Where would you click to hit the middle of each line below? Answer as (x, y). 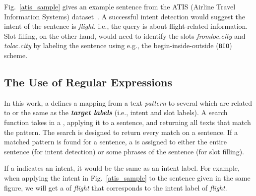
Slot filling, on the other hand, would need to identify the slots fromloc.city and (125, 35)
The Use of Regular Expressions (88, 82)
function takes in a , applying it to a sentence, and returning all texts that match (128, 122)
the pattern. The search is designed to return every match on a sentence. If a (121, 132)
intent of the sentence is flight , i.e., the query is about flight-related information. (126, 26)
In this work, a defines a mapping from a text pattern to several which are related (128, 102)
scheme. (16, 55)
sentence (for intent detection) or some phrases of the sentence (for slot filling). (124, 151)
